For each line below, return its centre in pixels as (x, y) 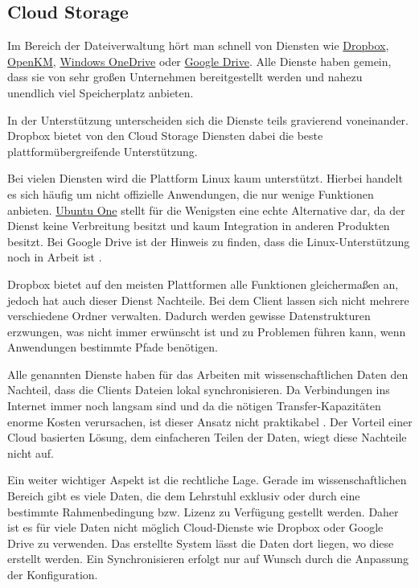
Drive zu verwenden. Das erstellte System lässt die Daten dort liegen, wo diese (201, 543)
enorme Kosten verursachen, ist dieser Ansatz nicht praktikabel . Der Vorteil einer (210, 421)
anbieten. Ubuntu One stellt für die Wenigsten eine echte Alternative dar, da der (206, 210)
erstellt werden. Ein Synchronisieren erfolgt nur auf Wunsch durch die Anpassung (208, 559)
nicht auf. (31, 452)
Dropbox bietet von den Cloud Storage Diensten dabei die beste (165, 136)
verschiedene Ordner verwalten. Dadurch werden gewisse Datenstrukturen (189, 316)
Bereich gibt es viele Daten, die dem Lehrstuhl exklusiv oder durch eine (184, 496)
